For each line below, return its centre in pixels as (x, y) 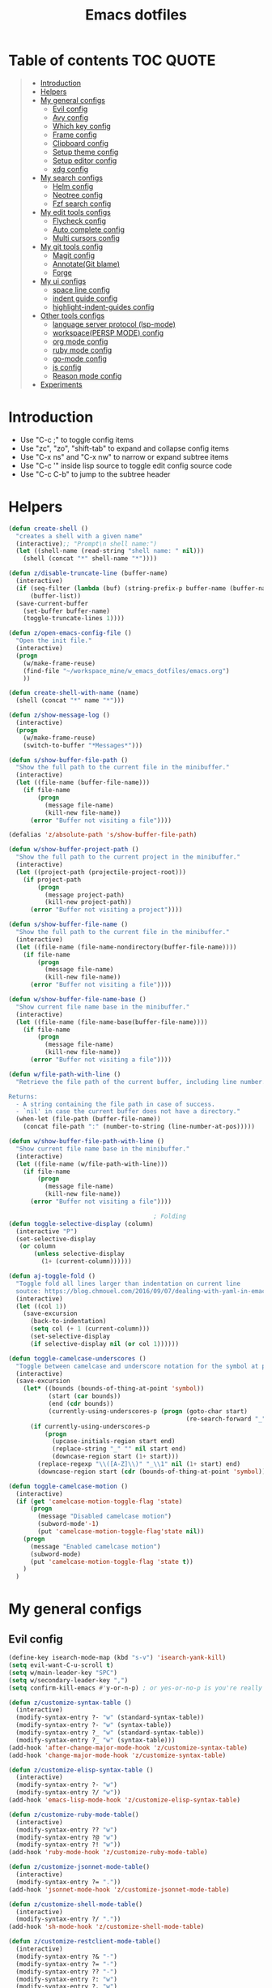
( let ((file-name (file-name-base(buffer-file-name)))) (112, 1022)
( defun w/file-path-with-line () (65, 1074)
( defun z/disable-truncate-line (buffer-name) (88, 573)
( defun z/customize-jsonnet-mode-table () (79, 1867)
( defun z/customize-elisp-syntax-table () (81, 1770)
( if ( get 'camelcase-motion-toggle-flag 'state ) (99, 1502)
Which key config (81, 126)
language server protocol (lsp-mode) (114, 324)
